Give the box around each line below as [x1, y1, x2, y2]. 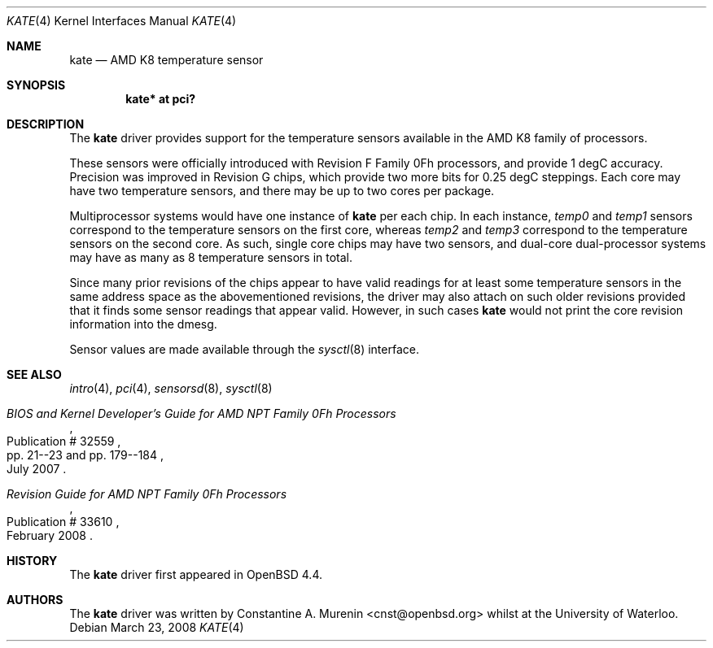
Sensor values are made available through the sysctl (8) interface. [69, 342, 419, 356]
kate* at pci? [125, 92, 196, 106]
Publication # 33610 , [7, 515, 120, 528]
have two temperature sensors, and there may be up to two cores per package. [69, 184, 495, 198]
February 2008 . [7, 528, 93, 542]
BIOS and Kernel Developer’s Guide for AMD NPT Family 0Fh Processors [7, 407, 396, 420]
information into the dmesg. [69, 317, 217, 331]
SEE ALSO [7, 367, 62, 381]
